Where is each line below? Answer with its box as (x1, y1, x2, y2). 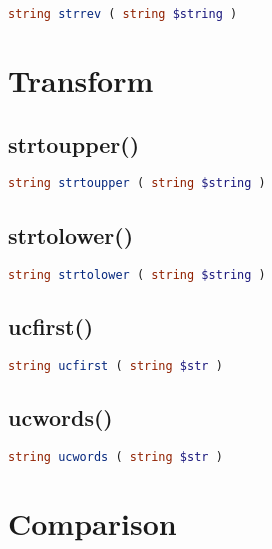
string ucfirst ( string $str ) (8, 358, 223, 373)
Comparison (8, 502, 177, 543)
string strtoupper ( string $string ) (8, 176, 266, 191)
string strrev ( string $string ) (8, 7, 238, 21)
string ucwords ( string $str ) (8, 449, 223, 464)
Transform (8, 60, 154, 101)
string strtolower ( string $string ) (8, 267, 266, 282)
